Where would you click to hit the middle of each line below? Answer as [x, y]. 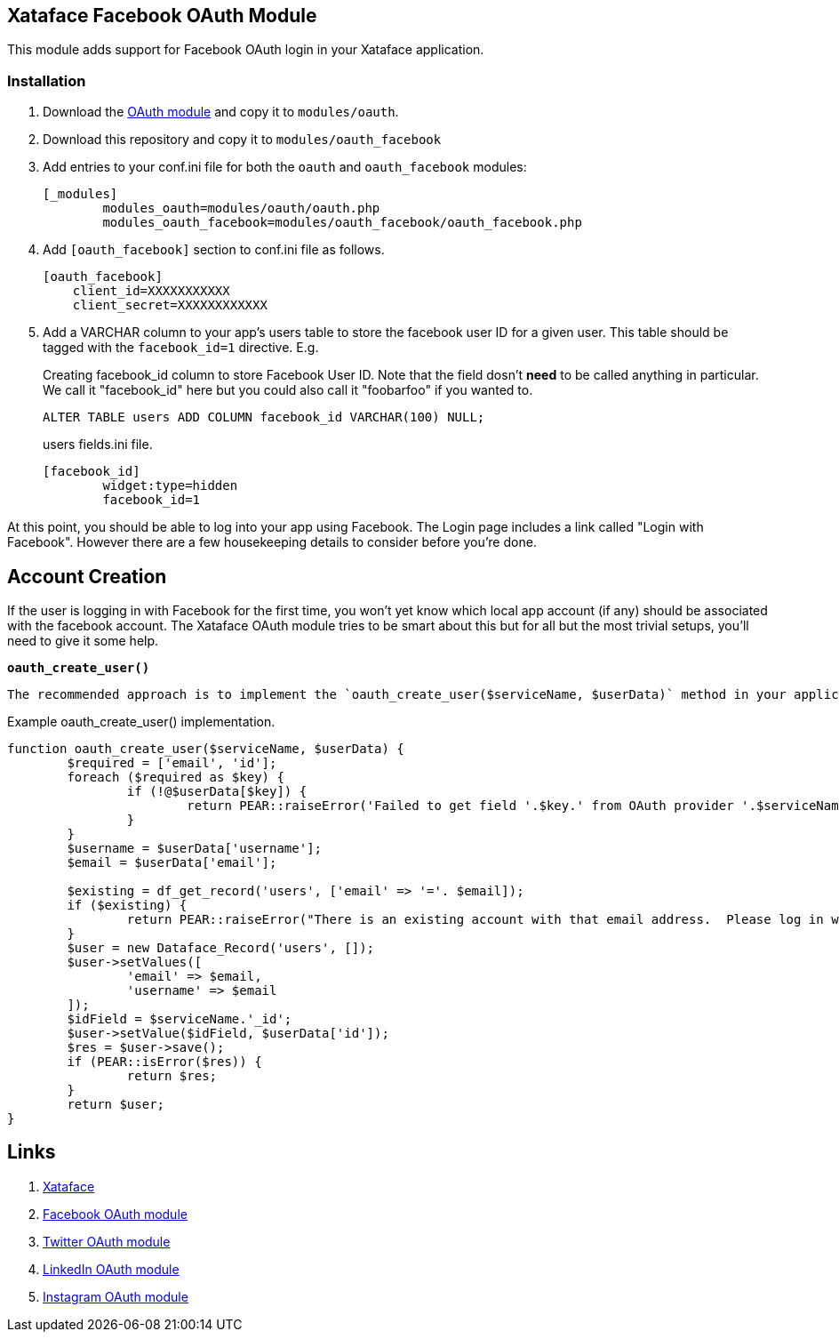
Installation [47, 80]
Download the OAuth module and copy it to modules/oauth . [221, 112]
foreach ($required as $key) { [176, 778]
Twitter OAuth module [107, 1241]
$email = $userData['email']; [172, 863]
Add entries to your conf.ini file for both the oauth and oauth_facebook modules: [285, 167]
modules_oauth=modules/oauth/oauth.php [241, 208]
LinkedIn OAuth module [111, 1269]
